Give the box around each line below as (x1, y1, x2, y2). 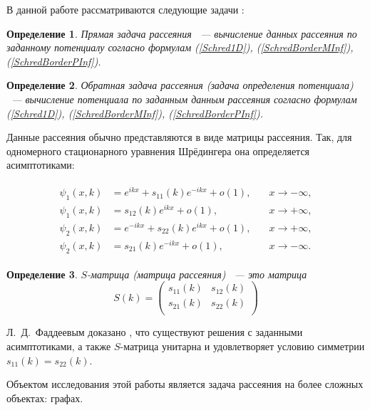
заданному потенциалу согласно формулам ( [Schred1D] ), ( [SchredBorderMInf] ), (6, 40, 354, 55)
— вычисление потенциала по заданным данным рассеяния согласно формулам (11, 91, 357, 106)
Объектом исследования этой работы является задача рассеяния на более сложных (6, 377, 364, 391)
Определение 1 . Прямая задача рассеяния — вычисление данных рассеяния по (6, 26, 357, 41)
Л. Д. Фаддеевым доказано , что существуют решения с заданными (6, 325, 303, 340)
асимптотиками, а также (6, 338, 111, 353)
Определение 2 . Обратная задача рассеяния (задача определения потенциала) (6, 78, 354, 93)
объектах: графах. (6, 390, 83, 405)
